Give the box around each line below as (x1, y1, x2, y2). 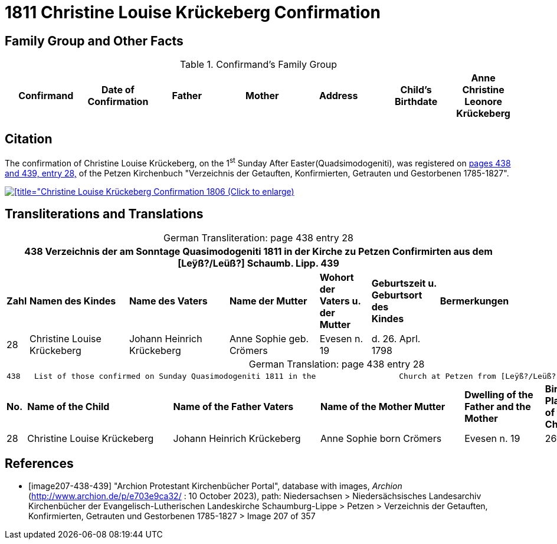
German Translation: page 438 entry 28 (248, 358, 425, 370)
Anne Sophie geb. (229, 332, 309, 345)
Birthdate (395, 96, 438, 108)
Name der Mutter (229, 294, 307, 307)
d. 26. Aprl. (371, 332, 421, 345)
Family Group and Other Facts (5, 33, 184, 48)
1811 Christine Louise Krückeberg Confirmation (5, 2, 381, 22)
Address (319, 90, 358, 102)
